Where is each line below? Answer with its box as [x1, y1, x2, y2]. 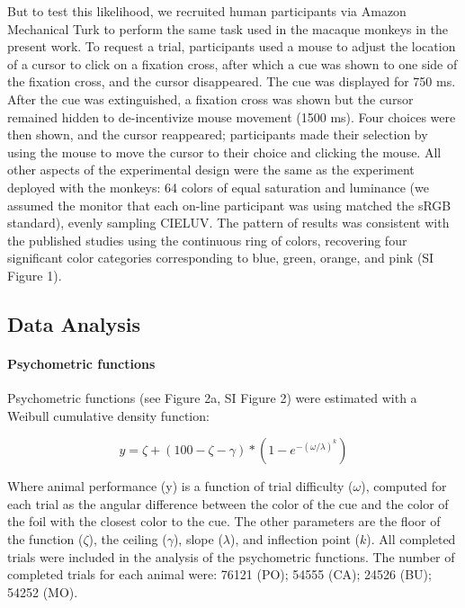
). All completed [366, 530, 456, 549]
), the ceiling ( [88, 530, 167, 549]
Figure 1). [7, 265, 62, 284]
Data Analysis [7, 309, 141, 337]
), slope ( [173, 530, 223, 549]
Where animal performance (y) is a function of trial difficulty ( [7, 477, 353, 496]
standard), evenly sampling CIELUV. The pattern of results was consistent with [7, 213, 450, 232]
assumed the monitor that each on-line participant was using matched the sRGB [7, 195, 452, 214]
